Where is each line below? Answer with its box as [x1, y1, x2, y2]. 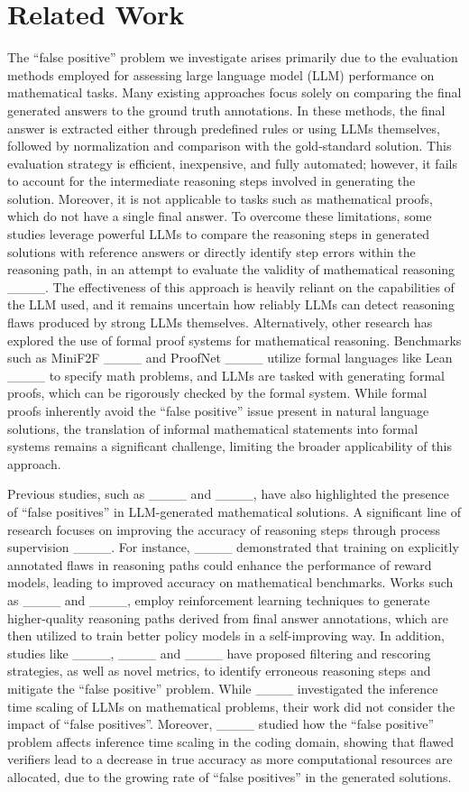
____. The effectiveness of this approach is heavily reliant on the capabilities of [7, 277, 455, 296]
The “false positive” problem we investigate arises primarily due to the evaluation [7, 48, 458, 67]
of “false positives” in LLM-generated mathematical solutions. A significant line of [7, 502, 461, 520]
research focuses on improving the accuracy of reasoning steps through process [7, 520, 440, 539]
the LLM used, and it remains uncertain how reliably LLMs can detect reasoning [7, 295, 455, 314]
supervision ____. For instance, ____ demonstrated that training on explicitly [7, 538, 459, 557]
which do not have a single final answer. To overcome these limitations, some [7, 207, 432, 226]
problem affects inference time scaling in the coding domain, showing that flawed [7, 732, 454, 751]
